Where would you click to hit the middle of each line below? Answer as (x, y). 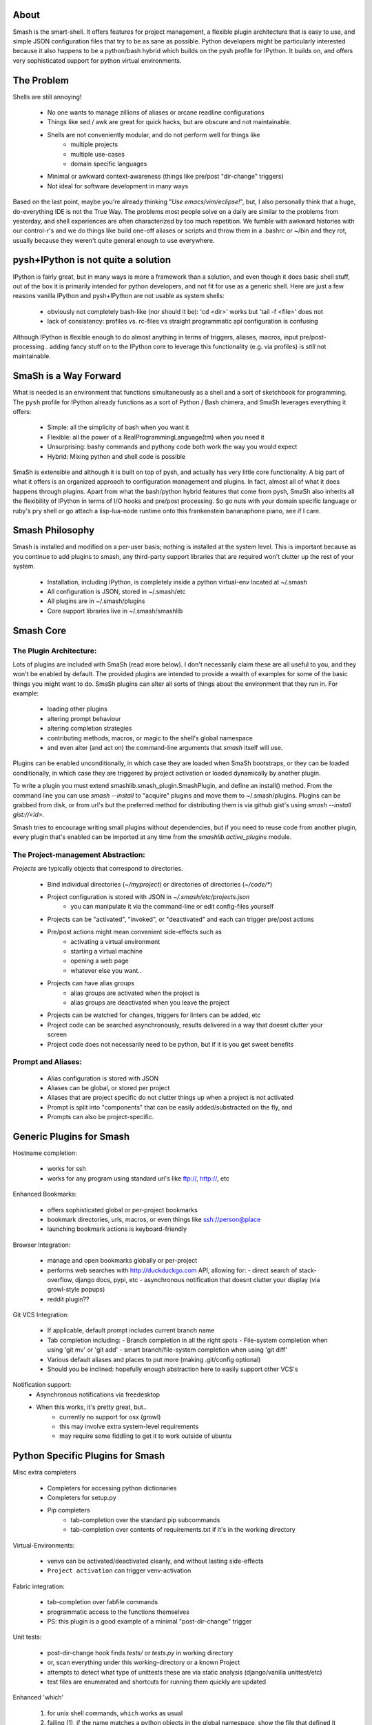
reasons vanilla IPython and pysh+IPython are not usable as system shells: (119, 296)
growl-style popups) (76, 1290)
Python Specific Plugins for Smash (89, 1456)
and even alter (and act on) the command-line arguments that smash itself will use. (165, 748)
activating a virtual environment (115, 941)
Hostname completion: (45, 1153)
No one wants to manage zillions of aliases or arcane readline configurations (156, 112)
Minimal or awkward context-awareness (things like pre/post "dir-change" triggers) (165, 177)
